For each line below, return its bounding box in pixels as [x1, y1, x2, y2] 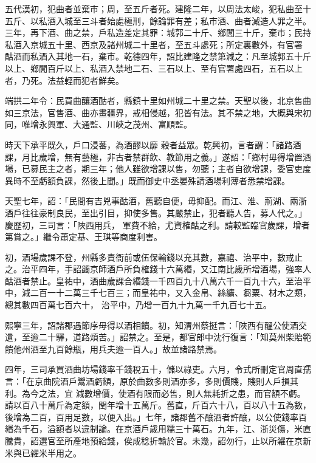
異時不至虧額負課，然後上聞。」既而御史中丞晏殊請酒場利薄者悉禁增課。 [5, 174, 290, 187]
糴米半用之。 [30, 446, 81, 459]
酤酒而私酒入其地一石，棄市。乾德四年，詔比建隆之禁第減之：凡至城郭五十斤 [5, 50, 311, 63]
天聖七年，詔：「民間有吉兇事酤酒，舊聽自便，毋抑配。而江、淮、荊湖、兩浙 [5, 194, 307, 207]
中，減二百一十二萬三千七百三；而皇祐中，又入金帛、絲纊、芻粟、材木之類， [5, 286, 311, 299]
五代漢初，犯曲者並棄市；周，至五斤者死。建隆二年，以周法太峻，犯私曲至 [5, 2, 303, 15]
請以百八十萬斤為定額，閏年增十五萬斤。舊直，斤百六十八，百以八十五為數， [5, 399, 311, 411]
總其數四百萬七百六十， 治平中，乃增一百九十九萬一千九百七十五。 [5, 298, 272, 311]
